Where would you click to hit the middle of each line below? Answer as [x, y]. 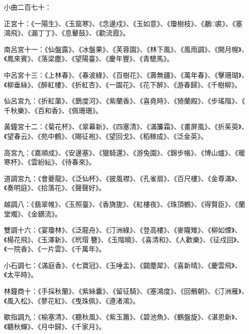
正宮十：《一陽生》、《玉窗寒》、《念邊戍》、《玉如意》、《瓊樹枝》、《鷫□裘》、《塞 [123, 23]
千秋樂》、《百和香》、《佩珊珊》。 [53, 110]
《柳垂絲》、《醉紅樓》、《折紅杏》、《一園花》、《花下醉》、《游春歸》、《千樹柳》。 [123, 84]
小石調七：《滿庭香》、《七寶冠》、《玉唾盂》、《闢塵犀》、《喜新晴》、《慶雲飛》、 [123, 265]
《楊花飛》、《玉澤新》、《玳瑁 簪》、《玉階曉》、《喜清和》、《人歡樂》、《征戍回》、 [124, 239]
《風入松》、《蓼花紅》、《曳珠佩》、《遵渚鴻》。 [72, 300]
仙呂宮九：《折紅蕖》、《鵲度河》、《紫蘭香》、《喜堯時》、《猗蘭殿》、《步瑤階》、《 [124, 101]
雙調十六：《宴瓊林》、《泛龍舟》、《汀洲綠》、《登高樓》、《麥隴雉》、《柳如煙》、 [123, 230]
